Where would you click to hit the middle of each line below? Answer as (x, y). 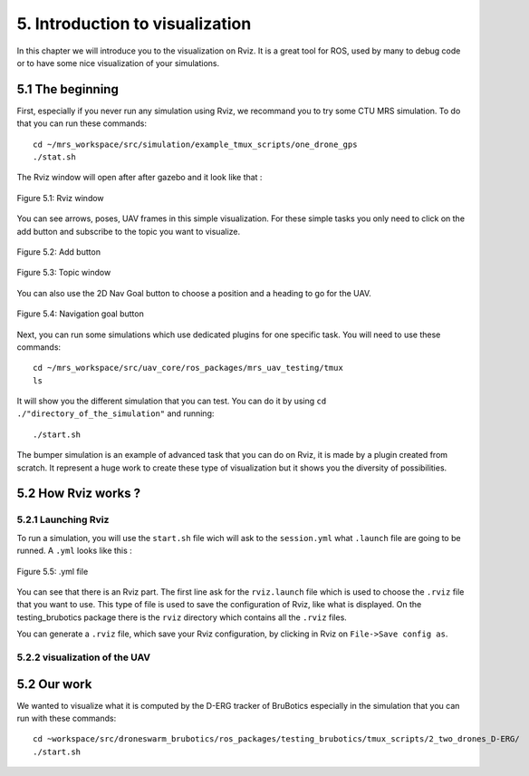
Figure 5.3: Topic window (64, 273)
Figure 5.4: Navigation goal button (80, 314)
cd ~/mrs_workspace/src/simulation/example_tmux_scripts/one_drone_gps (195, 144)
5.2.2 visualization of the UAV (84, 657)
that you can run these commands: (82, 123)
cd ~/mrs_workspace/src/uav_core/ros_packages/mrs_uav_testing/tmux (188, 368)
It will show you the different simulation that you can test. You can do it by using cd (172, 401)
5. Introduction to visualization (134, 24)
